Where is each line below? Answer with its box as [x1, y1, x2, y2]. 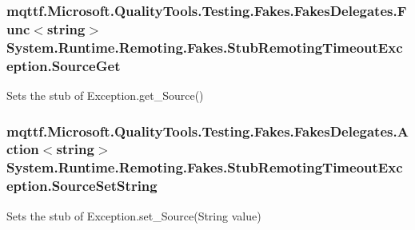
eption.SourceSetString [6, 176, 158, 196]
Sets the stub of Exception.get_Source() [6, 86, 204, 103]
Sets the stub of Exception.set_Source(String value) [6, 207, 261, 224]
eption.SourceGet [6, 55, 121, 75]
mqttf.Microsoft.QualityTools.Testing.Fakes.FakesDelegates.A [6, 121, 409, 141]
